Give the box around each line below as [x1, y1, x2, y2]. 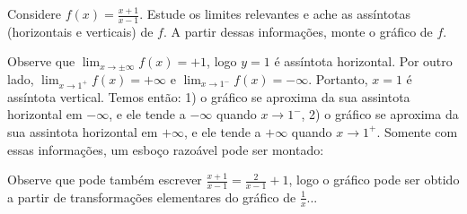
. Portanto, [308, 70, 368, 89]
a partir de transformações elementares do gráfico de [7, 187, 296, 206]
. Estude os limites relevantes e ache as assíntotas [139, 4, 411, 22]
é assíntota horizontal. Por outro [274, 52, 453, 71]
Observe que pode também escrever [7, 170, 202, 189]
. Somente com [376, 122, 458, 141]
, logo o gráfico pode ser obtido [288, 170, 460, 189]
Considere [7, 4, 62, 22]
